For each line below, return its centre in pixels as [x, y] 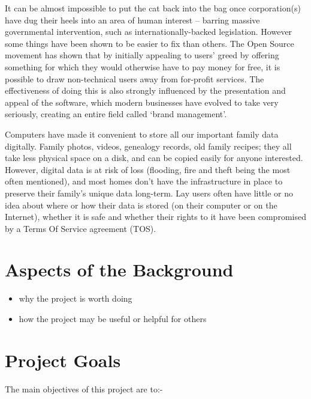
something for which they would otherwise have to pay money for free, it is [143, 66]
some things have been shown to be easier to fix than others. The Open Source [150, 43]
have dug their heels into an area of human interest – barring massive [132, 20]
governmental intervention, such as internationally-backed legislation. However [149, 32]
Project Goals [63, 360]
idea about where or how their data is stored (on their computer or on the [141, 205]
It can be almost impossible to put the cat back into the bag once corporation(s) [153, 8]
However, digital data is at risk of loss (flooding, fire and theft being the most [148, 169]
